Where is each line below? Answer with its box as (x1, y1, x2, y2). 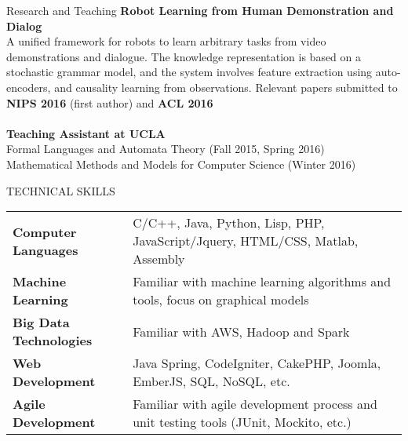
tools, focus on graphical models (133, 290, 309, 309)
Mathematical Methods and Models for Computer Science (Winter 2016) (6, 155, 356, 172)
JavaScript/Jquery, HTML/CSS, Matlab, (133, 231, 359, 250)
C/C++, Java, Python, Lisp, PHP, (133, 213, 325, 232)
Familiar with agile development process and (133, 395, 377, 414)
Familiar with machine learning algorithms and (133, 272, 392, 291)
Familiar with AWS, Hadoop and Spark (133, 322, 350, 341)
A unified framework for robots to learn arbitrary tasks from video (6, 33, 326, 49)
